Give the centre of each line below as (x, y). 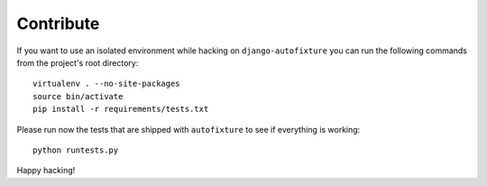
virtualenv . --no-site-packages (106, 84)
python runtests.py (76, 150)
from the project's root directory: (78, 62)
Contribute (58, 23)
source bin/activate (78, 96)
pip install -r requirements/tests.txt (121, 109)
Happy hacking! (46, 171)
